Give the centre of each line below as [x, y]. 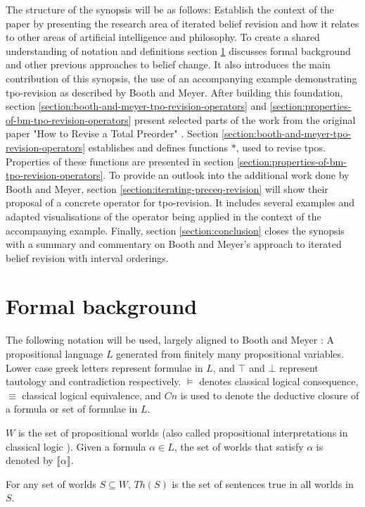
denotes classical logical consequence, [279, 381]
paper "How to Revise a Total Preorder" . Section [112, 133]
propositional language [55, 353]
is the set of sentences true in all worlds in [263, 483]
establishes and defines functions [158, 147]
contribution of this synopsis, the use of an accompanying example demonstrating [181, 78]
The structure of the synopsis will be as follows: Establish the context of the [170, 9]
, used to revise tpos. [281, 147]
